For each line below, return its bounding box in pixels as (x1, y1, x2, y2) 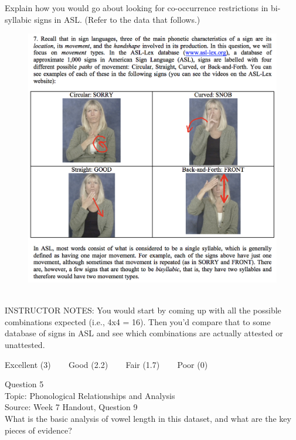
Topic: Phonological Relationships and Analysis (5, 389, 175, 401)
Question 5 (5, 378, 44, 390)
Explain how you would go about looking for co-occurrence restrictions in (5, 2, 268, 13)
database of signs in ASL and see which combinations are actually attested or (5, 327, 283, 339)
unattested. (5, 339, 45, 351)
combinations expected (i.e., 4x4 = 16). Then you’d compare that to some (5, 315, 271, 328)
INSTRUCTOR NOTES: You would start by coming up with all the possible (5, 304, 281, 316)
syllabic (5, 13, 32, 25)
